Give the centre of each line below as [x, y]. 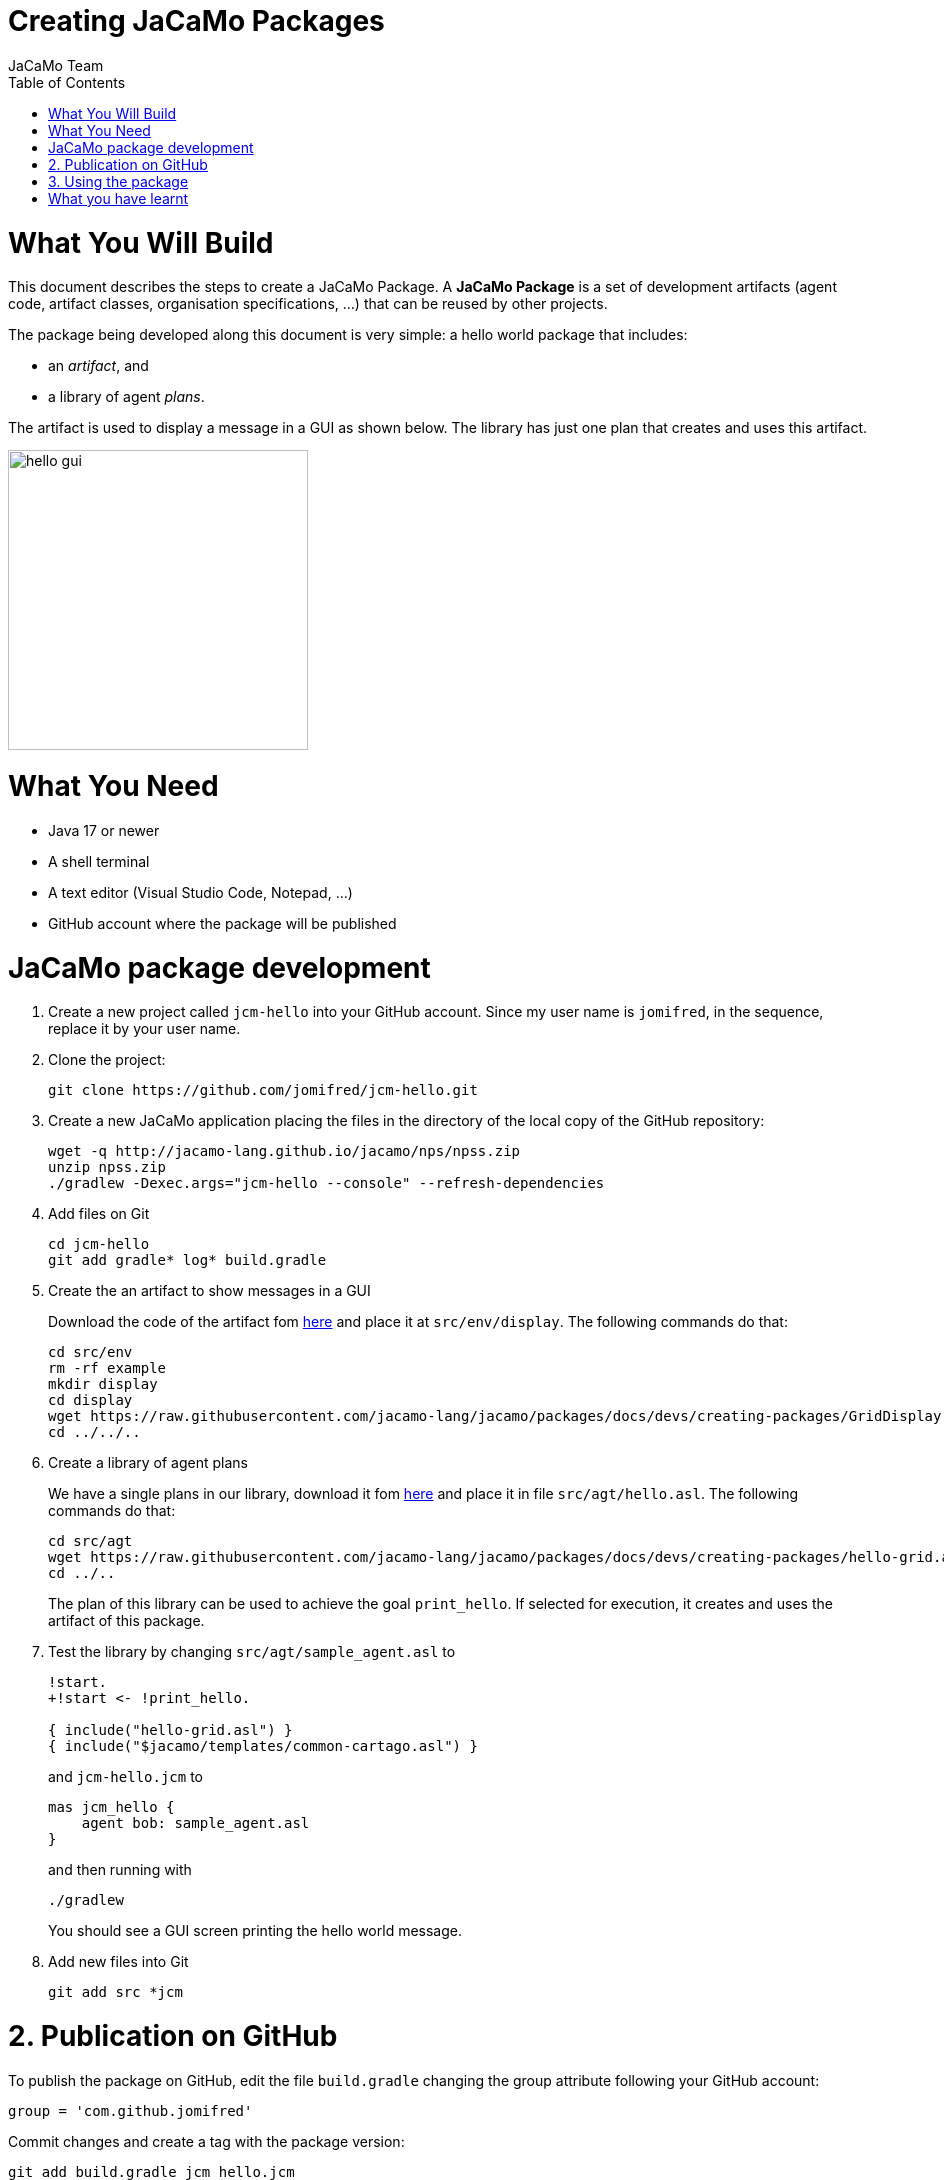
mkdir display [103, 1384]
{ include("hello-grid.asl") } [170, 1730]
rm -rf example [107, 1368]
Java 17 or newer [104, 830]
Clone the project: [107, 1060]
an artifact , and [98, 366]
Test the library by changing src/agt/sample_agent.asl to [252, 1652]
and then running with [120, 1870]
